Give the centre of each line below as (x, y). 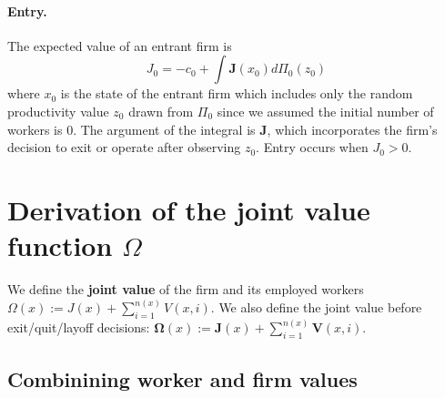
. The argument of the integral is (164, 129)
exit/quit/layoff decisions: (79, 327)
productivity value (58, 111)
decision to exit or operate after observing (124, 147)
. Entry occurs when (312, 147)
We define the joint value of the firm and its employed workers (186, 289)
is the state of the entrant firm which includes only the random (237, 93)
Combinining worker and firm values (182, 378)
